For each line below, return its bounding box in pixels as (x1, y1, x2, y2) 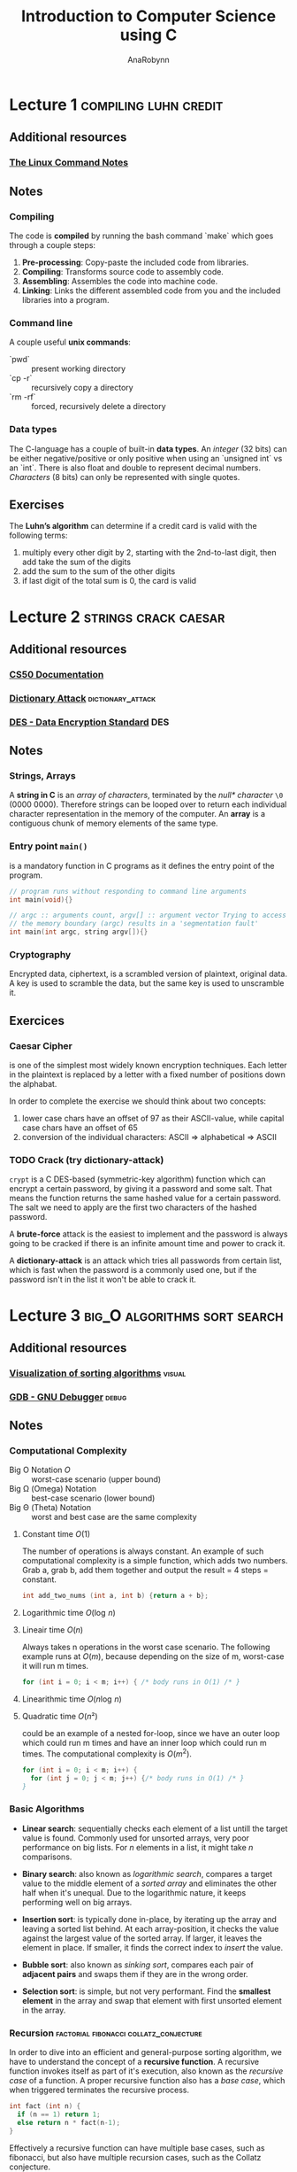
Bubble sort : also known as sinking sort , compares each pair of (21, 1959, 254, 1970)
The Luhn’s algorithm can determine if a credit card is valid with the (9, 521, 258, 531)
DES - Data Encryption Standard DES (9, 716, 170, 728)
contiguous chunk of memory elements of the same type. (9, 818, 218, 829)
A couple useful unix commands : (9, 337, 131, 347)
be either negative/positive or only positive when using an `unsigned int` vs (9, 453, 283, 463)
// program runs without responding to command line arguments (9, 887, 247, 896)
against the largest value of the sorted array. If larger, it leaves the (21, 1933, 263, 1943)
